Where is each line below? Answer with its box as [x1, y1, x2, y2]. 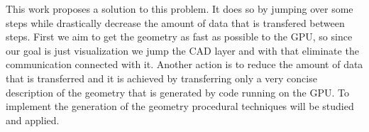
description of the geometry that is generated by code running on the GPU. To [6, 84, 350, 99]
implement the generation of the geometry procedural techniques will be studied [6, 99, 354, 114]
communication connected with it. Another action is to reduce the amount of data [6, 57, 363, 72]
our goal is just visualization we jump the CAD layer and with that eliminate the [6, 43, 359, 57]
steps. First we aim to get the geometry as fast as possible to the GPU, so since [6, 29, 353, 44]
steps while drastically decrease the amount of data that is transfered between [6, 15, 345, 30]
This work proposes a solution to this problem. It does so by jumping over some [6, 1, 353, 16]
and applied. [6, 112, 60, 127]
